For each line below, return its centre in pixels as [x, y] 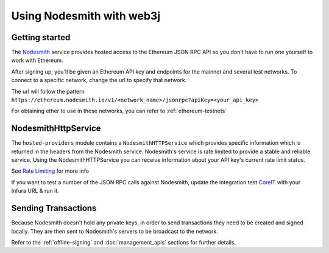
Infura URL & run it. [35, 191]
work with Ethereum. [37, 60]
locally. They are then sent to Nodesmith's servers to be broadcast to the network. [115, 231]
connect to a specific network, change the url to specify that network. [99, 80]
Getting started [41, 37]
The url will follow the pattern [48, 91]
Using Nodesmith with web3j [86, 16]
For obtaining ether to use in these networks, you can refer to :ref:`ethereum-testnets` [119, 111]
